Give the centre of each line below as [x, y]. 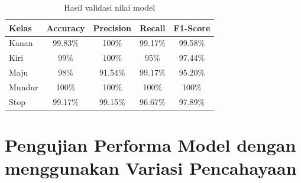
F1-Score [192, 27]
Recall [153, 27]
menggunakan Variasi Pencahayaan [151, 168]
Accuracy [66, 27]
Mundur [24, 86]
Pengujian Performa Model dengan [150, 145]
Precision [112, 27]
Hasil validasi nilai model [110, 7]
